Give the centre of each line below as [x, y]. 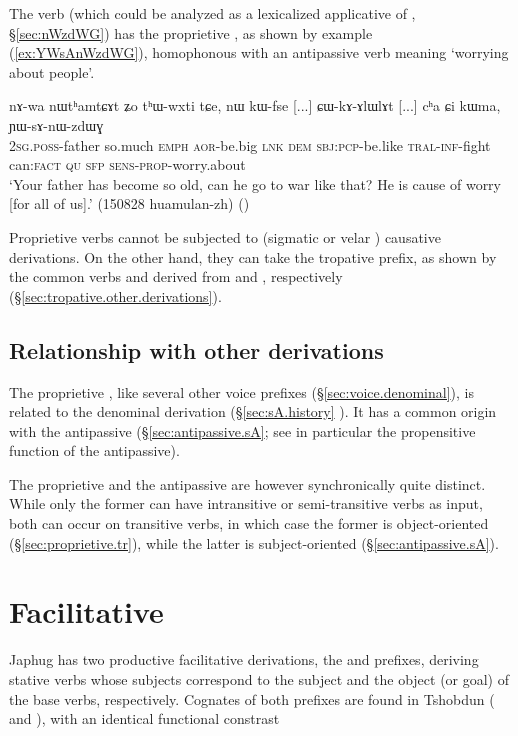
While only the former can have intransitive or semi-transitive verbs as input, [246, 503]
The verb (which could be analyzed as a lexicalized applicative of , [212, 13]
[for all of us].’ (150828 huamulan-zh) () [129, 203]
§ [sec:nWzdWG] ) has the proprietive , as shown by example [191, 32]
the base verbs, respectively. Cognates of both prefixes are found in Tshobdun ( [252, 698]
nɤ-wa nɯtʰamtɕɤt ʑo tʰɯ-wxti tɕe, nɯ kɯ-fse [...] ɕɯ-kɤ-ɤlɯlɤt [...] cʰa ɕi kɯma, [255, 105]
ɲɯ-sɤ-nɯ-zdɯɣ [56, 124]
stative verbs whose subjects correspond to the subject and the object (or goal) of [259, 678]
